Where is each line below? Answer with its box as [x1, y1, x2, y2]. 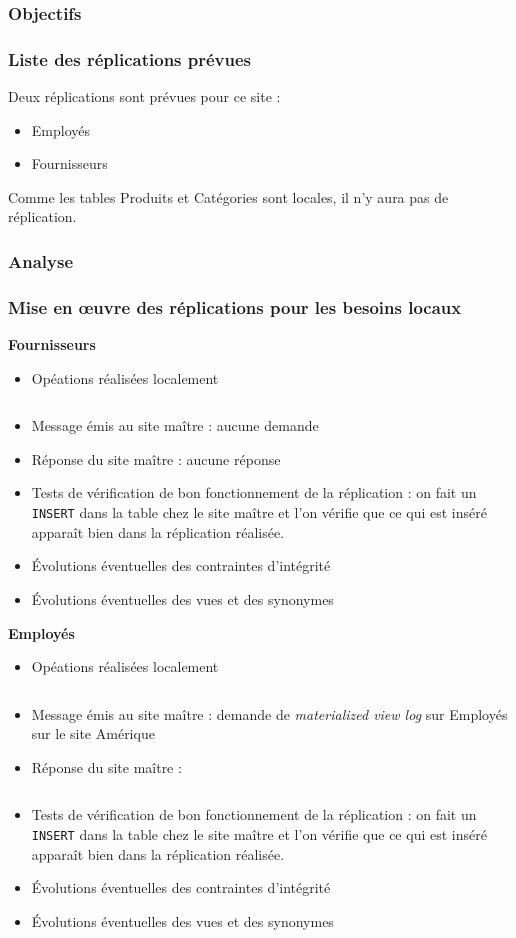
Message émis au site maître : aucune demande [31, 415, 319, 436]
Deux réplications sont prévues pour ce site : [8, 86, 281, 107]
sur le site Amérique [31, 723, 155, 744]
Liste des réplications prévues [8, 46, 252, 71]
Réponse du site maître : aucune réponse [31, 448, 281, 469]
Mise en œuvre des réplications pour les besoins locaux [8, 294, 462, 319]
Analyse [8, 248, 74, 273]
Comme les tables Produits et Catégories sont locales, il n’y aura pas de [8, 186, 449, 207]
